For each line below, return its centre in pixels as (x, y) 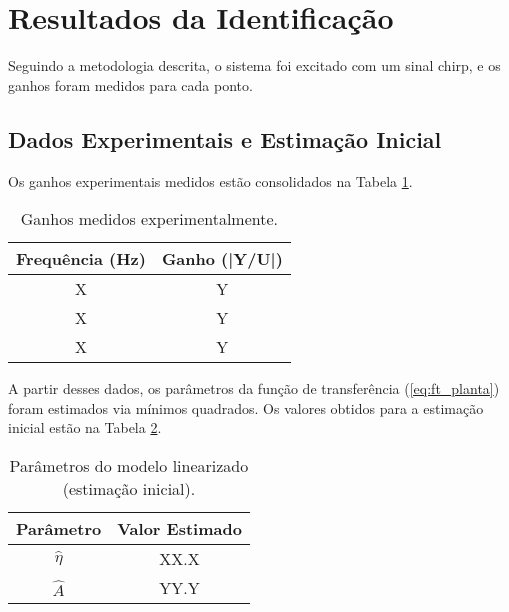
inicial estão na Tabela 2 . (85, 427)
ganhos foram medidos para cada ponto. (130, 84)
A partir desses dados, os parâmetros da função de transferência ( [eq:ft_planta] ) (254, 388)
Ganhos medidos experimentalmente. (149, 219)
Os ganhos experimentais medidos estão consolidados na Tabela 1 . (210, 180)
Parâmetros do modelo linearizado (129, 465)
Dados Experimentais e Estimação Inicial (225, 138)
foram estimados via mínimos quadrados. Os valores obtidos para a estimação (246, 407)
